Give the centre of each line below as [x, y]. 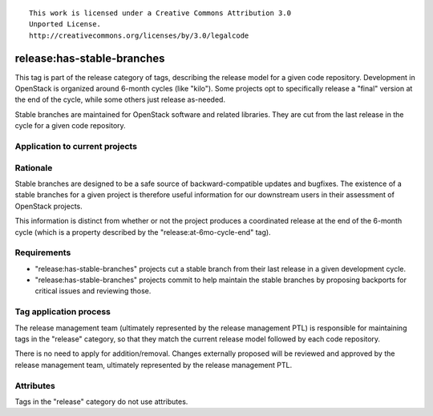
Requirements [43, 252]
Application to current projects [76, 147]
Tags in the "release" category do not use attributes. [101, 402]
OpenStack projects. [49, 206]
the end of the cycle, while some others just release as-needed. [120, 99]
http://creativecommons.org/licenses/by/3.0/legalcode [139, 35]
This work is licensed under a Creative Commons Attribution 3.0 [160, 13]
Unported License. [65, 24]
